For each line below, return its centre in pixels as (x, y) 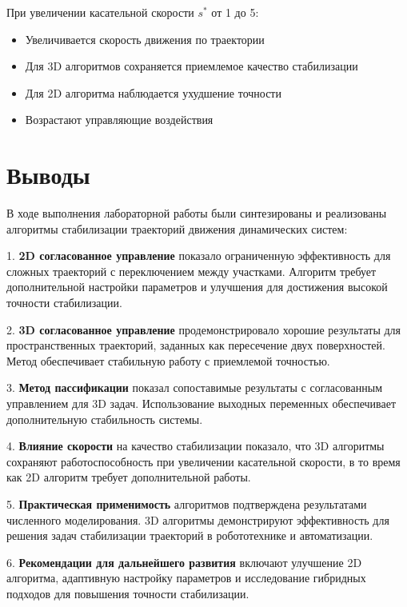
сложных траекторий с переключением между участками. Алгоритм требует (192, 271)
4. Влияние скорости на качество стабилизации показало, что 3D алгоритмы (196, 446)
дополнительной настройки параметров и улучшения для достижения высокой (197, 287)
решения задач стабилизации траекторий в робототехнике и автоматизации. (190, 535)
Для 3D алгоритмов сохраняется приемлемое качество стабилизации (192, 66)
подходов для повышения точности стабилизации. (128, 593)
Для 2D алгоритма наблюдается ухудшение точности (153, 92)
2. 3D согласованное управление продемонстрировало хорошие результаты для (204, 329)
